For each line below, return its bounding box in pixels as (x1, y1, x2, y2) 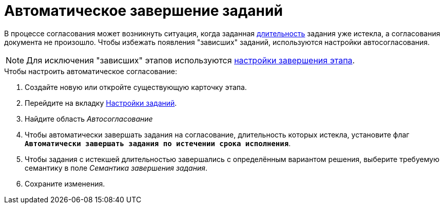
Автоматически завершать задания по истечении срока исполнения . (25, 138, 291, 148)
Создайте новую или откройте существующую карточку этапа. (25, 82, 247, 91)
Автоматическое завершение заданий (4, 2, 283, 19)
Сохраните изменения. (25, 179, 105, 188)
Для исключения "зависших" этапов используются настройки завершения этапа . (26, 55, 355, 65)
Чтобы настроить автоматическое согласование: (4, 66, 178, 76)
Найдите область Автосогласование (25, 114, 153, 123)
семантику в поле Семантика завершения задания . (25, 163, 207, 172)
